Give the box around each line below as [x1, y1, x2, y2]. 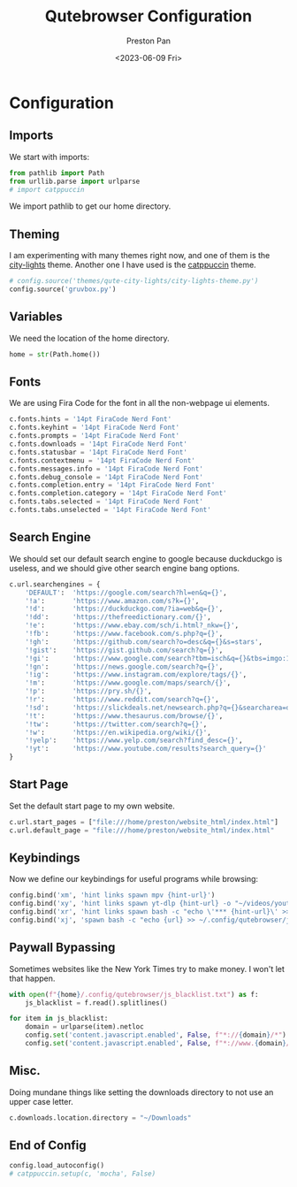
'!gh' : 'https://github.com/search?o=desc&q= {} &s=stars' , [25, 637, 263, 647]
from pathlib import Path [9, 168, 104, 178]
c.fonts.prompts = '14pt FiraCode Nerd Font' [9, 432, 179, 440]
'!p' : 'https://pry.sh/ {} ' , [25, 687, 152, 696]
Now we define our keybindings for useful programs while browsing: [9, 874, 259, 885]
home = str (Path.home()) [9, 349, 101, 359]
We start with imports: [9, 151, 90, 162]
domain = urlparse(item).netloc [25, 1022, 144, 1031]
